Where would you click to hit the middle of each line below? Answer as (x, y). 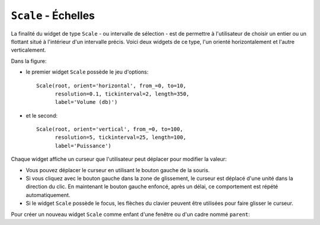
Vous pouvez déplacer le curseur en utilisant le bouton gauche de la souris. (118, 170)
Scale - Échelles (53, 15)
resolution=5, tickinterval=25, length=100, (121, 137)
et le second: (41, 115)
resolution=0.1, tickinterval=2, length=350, (122, 94)
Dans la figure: (29, 61)
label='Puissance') (83, 146)
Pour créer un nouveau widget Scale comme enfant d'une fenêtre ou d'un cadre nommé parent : (130, 214)
